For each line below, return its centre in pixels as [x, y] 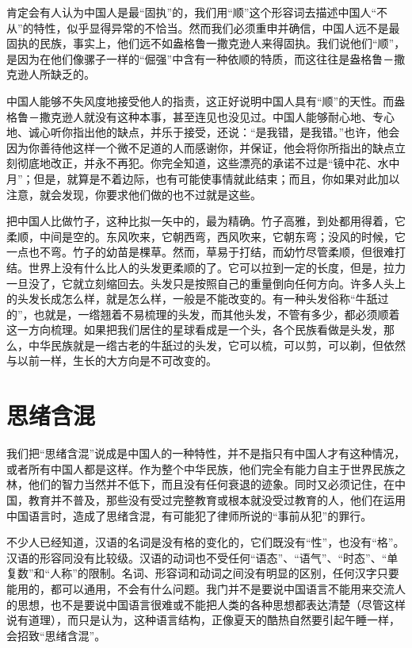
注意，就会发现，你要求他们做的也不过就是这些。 [134, 194]
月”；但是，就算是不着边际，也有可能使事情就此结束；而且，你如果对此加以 [203, 178]
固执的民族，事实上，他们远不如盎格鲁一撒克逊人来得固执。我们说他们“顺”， [206, 43]
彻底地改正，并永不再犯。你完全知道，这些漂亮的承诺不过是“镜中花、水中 [208, 163]
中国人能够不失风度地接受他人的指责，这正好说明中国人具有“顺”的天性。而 [200, 100]
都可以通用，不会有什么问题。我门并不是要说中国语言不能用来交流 [222, 588]
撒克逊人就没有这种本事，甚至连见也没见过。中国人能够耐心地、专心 [217, 116]
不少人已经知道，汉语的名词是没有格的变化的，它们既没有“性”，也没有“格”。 [206, 542]
